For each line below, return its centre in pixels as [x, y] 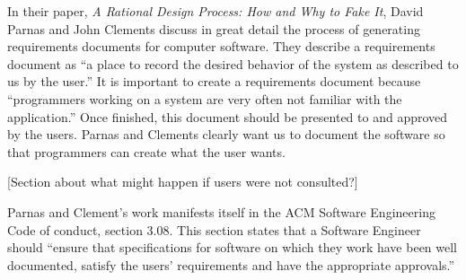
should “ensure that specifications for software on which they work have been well [233, 247]
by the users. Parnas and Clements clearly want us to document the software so [226, 134]
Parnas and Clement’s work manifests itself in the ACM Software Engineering [221, 211]
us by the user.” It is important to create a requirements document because [214, 81]
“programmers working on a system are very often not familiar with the [205, 98]
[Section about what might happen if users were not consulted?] [183, 182]
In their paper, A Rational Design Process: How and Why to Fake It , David [215, 11]
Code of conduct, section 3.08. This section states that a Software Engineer [214, 229]
